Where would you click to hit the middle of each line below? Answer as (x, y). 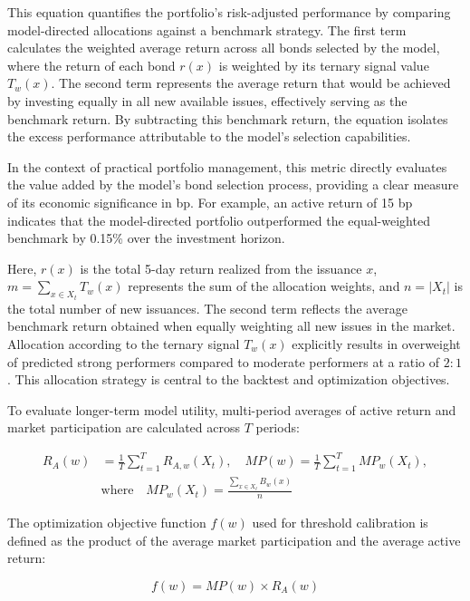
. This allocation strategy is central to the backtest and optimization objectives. (229, 379)
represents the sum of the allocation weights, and (264, 286)
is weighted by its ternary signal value (324, 65)
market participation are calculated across (124, 427)
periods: (278, 427)
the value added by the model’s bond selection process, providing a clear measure (233, 184)
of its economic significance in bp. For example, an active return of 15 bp (210, 202)
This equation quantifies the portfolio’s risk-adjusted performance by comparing (229, 12)
